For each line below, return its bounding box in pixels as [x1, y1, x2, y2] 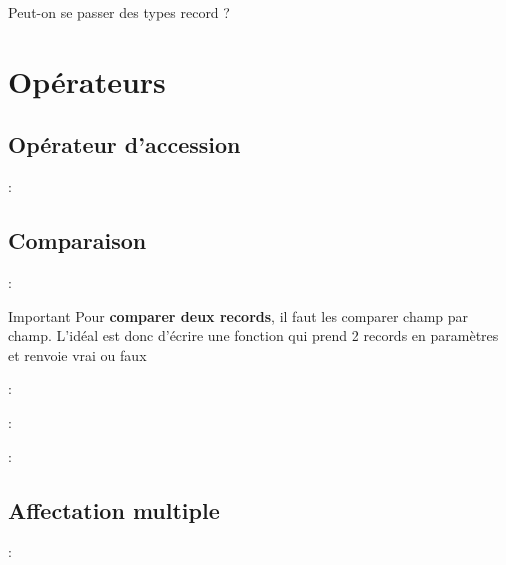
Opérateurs [8, 60, 166, 101]
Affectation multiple [8, 494, 220, 525]
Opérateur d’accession [8, 129, 241, 160]
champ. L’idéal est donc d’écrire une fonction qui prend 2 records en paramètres [8, 325, 499, 346]
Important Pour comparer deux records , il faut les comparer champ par [8, 305, 469, 326]
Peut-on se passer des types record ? [8, 2, 230, 22]
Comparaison [8, 225, 147, 256]
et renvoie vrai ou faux [8, 344, 147, 365]
